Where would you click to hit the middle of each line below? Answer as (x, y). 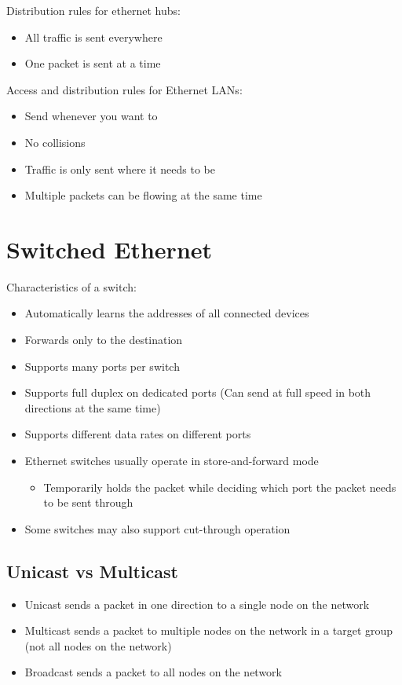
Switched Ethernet (110, 249)
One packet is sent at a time (93, 63)
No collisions (55, 142)
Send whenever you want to (91, 116)
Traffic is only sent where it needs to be (120, 169)
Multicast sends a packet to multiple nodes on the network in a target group (209, 630)
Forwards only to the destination (104, 340)
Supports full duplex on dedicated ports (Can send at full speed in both (198, 392)
